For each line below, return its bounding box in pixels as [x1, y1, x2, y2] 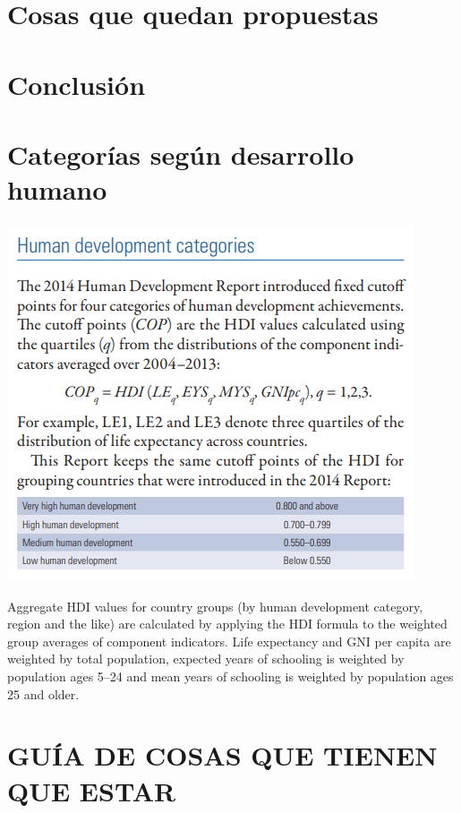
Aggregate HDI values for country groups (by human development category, [7, 596, 423, 615]
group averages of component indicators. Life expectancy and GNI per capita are [7, 631, 451, 650]
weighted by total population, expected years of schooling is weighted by [7, 649, 405, 668]
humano [7, 171, 107, 208]
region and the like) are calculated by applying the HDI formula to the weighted [7, 614, 448, 633]
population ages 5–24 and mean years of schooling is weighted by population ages [7, 667, 454, 686]
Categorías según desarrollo [7, 135, 354, 172]
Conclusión [7, 65, 146, 102]
